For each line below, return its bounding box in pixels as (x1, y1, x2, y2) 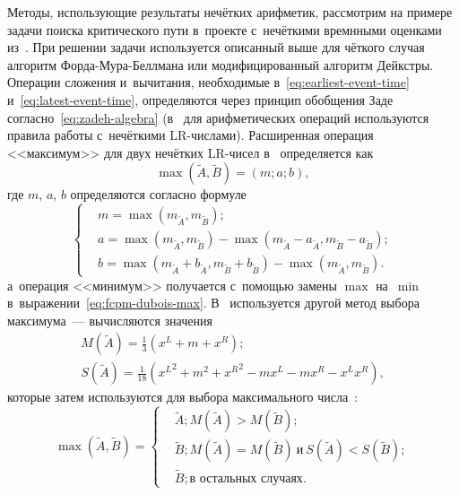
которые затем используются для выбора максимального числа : (7, 387, 359, 406)
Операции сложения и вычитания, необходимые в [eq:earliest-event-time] (7, 73, 410, 91)
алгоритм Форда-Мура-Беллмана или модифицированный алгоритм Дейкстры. (7, 55, 434, 74)
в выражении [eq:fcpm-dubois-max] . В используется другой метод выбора (7, 293, 420, 312)
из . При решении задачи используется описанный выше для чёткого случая (7, 38, 425, 56)
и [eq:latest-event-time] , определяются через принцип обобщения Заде (7, 90, 394, 109)
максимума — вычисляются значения (7, 310, 212, 329)
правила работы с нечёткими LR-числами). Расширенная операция (7, 126, 374, 144)
